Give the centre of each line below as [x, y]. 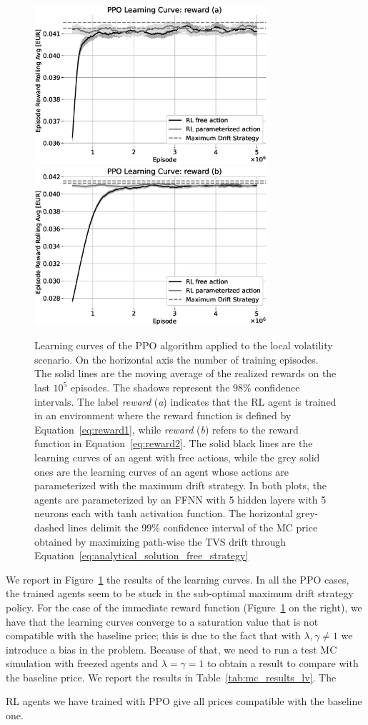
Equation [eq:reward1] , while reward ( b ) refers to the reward [166, 429]
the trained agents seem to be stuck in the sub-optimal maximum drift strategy [180, 593]
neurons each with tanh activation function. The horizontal [164, 513]
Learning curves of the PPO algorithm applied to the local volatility [184, 345]
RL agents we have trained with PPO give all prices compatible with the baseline [184, 701]
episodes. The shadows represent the [150, 387]
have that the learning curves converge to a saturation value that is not [162, 621]
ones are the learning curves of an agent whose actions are [161, 471]
